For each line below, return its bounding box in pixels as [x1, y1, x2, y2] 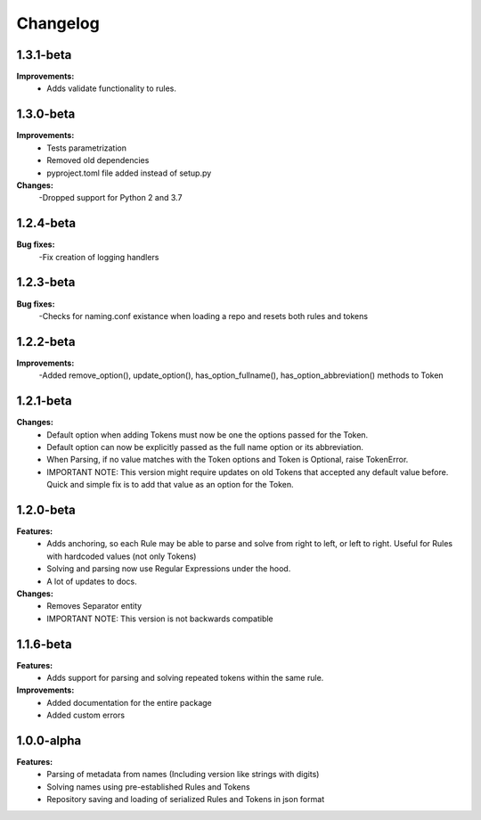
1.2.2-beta [16, 334, 76, 349]
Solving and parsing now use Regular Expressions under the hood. [46, 563, 291, 574]
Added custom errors [46, 709, 125, 721]
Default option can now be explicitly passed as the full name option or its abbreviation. [46, 441, 364, 452]
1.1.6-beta [16, 636, 72, 652]
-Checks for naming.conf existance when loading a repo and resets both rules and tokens [38, 310, 369, 321]
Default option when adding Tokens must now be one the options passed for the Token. [46, 429, 369, 440]
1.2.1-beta [16, 393, 73, 409]
